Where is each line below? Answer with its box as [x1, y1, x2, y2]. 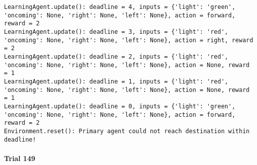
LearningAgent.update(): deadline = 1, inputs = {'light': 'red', [4, 78, 229, 85]
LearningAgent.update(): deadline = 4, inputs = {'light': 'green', [4, 3, 236, 10]
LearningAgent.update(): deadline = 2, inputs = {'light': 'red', [4, 53, 229, 60]
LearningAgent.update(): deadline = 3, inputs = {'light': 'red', [4, 28, 229, 35]
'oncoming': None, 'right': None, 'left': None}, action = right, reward [4, 36, 254, 44]
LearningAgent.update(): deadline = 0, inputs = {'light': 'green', [4, 102, 236, 110]
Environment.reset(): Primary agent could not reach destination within [4, 127, 250, 135]
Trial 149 [4, 153, 35, 163]
